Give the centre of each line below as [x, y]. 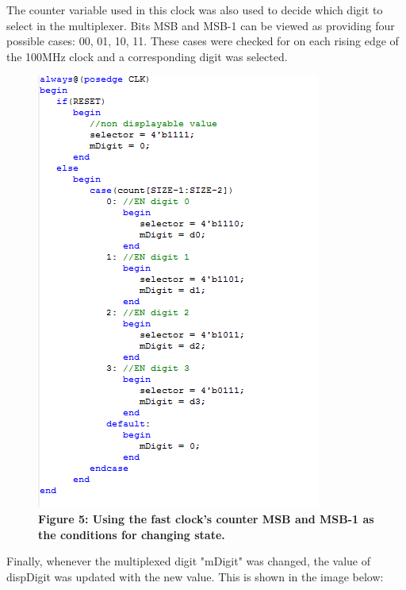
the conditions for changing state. [132, 534]
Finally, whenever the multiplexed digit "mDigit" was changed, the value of [188, 561]
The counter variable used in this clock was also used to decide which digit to [195, 10]
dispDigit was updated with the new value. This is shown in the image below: [195, 576]
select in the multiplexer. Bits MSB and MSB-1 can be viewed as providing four [201, 25]
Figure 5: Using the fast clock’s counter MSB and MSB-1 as [206, 518]
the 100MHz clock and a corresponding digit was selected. [147, 56]
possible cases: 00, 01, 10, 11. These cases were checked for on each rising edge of [203, 41]
